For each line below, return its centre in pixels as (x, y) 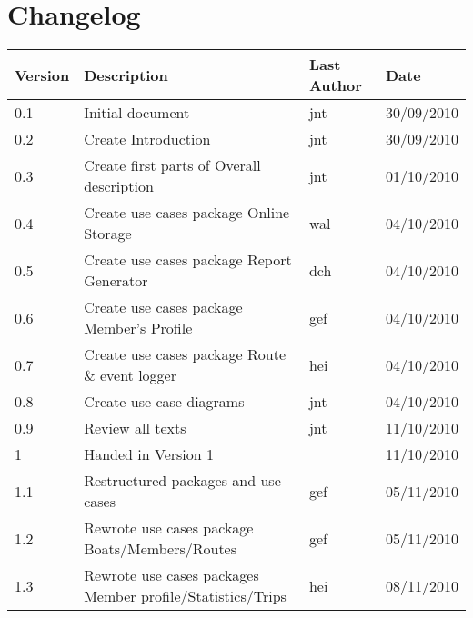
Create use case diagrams (164, 402)
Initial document (137, 113)
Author (335, 85)
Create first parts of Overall (172, 165)
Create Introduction (147, 139)
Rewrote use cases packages (171, 575)
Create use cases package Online (187, 213)
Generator (116, 281)
